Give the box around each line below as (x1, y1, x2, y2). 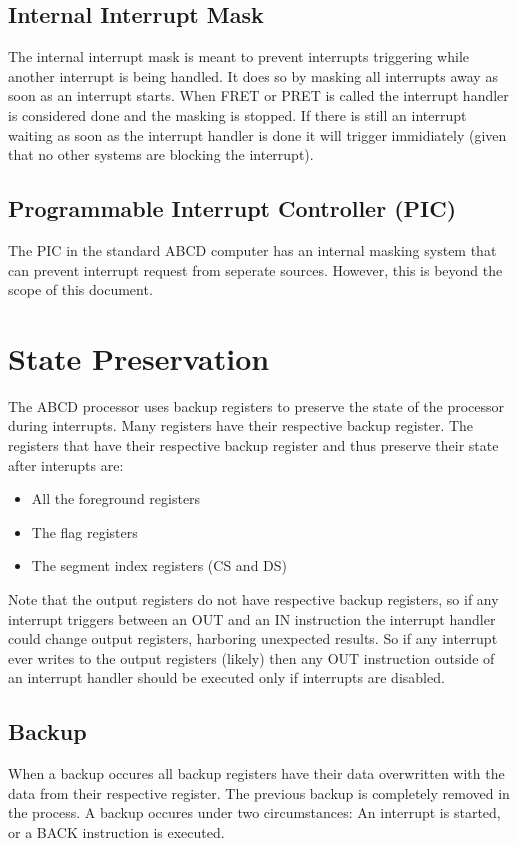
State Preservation (8, 337, 270, 378)
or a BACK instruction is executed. (8, 821, 225, 842)
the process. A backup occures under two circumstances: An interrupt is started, (8, 802, 501, 823)
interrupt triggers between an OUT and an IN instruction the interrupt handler (8, 608, 496, 629)
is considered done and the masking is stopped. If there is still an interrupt (8, 104, 467, 125)
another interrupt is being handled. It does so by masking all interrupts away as (8, 65, 498, 86)
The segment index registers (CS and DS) (31, 555, 288, 576)
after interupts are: (8, 454, 124, 475)
